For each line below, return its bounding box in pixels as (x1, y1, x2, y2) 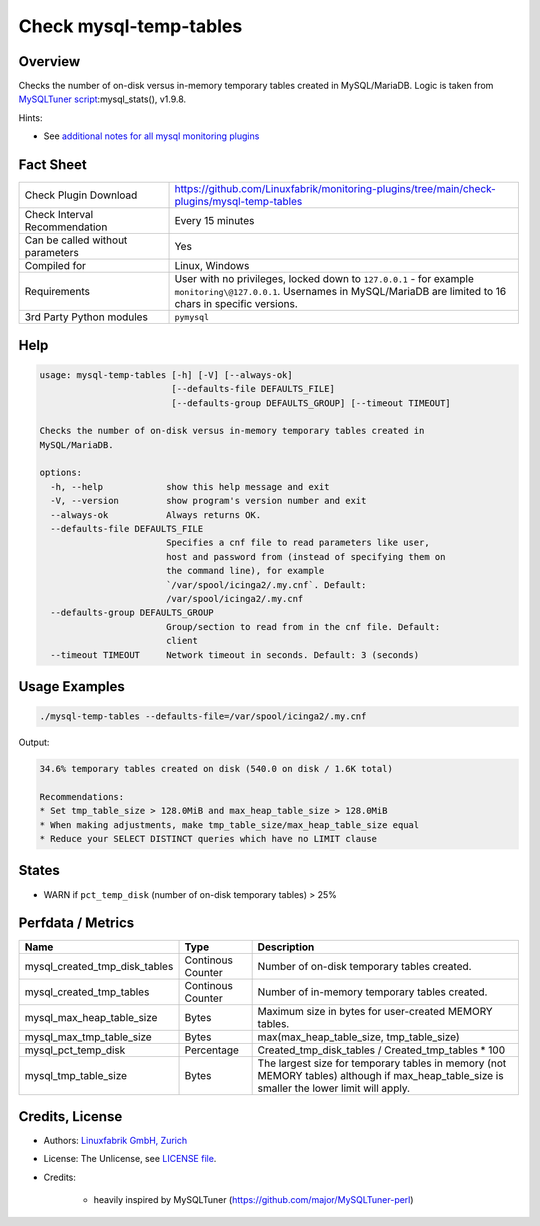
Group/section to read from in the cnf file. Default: (165, 621, 441, 632)
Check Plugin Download (24, 188, 138, 202)
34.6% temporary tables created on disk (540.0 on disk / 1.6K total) (39, 763, 394, 775)
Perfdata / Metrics (18, 915, 135, 932)
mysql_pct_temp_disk (24, 1043, 126, 1057)
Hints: (18, 111, 43, 124)
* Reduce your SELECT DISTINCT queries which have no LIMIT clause (39, 833, 378, 845)
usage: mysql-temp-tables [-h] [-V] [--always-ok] (39, 369, 294, 380)
